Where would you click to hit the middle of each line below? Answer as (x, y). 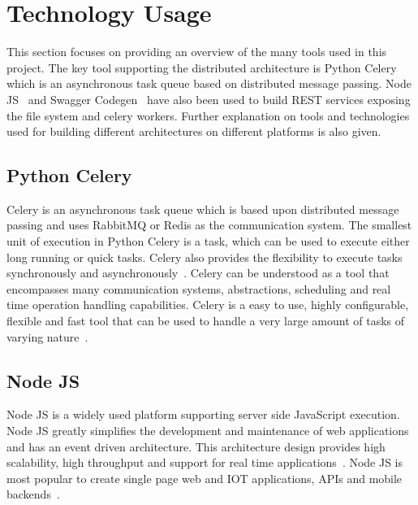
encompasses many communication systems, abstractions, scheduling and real (199, 288)
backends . (33, 494)
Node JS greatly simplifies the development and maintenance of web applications (208, 431)
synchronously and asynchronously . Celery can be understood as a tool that (198, 273)
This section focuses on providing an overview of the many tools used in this (197, 52)
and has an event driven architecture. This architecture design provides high (196, 446)
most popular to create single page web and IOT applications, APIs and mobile (205, 478)
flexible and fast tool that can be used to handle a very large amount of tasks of (205, 321)
